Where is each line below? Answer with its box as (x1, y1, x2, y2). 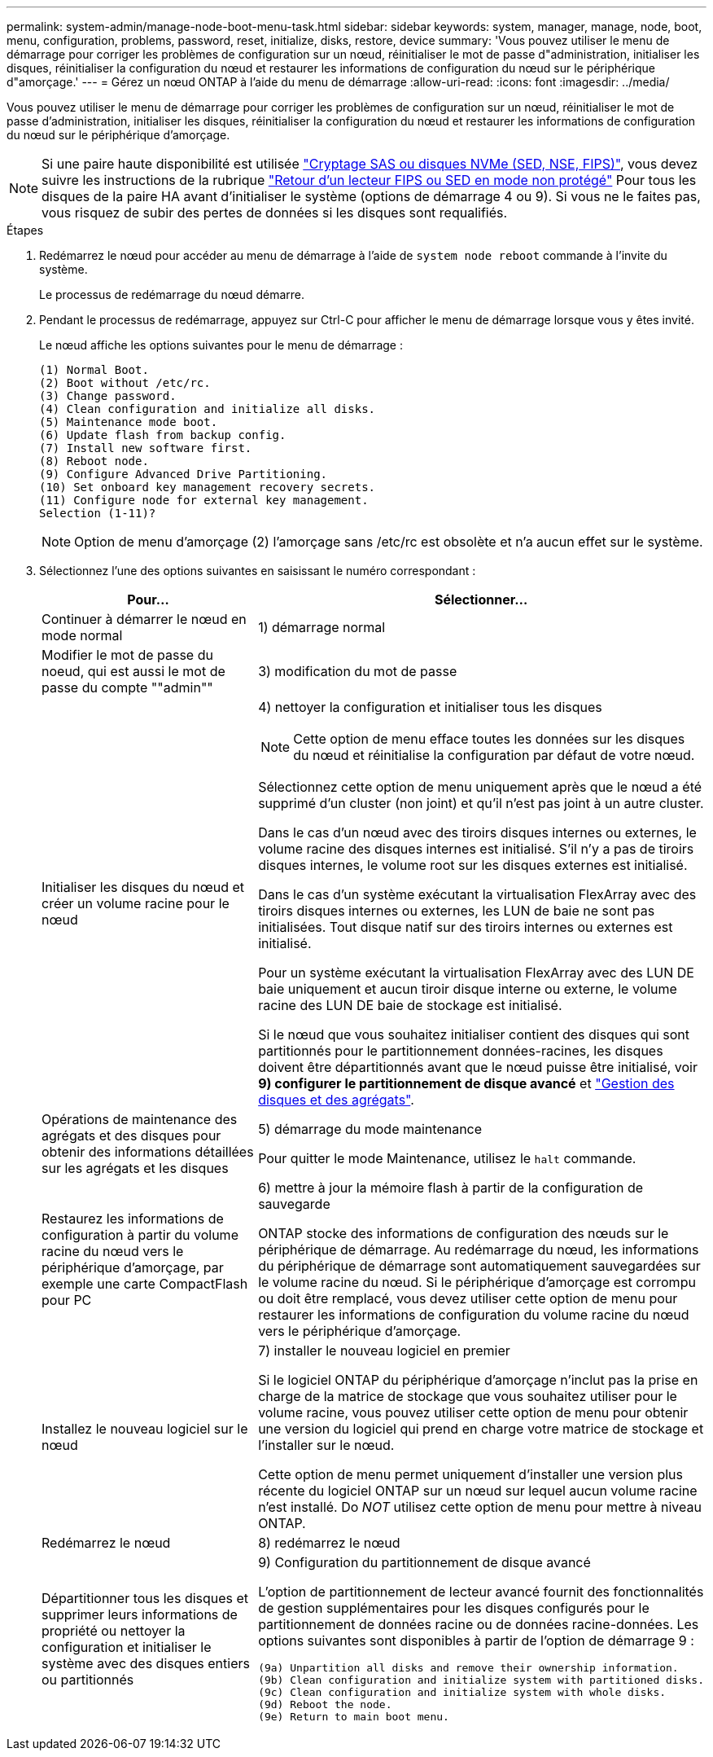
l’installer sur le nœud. (258, 1437, 395, 1453)
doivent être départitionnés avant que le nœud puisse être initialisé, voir (258, 1059, 698, 1075)
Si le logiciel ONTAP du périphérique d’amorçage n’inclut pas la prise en (258, 1372, 698, 1388)
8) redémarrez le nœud (258, 1535, 400, 1551)
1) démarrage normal (258, 619, 386, 635)
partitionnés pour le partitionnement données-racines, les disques (258, 1043, 663, 1059)
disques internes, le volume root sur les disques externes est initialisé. (258, 857, 688, 873)
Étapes (7, 223, 44, 237)
